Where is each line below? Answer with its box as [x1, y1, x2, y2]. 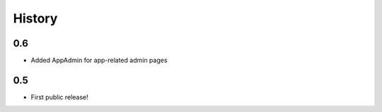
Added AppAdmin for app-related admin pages [30, 56, 168, 65]
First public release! [30, 92, 88, 101]
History [13, 11, 58, 26]
